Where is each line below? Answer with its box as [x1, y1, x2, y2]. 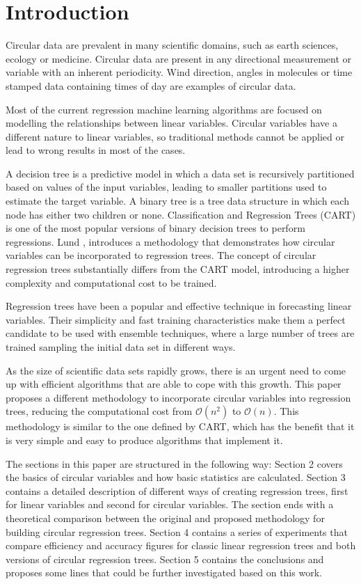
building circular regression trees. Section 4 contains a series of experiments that [6, 524, 348, 539]
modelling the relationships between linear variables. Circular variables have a [6, 116, 337, 130]
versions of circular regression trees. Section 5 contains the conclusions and [6, 551, 324, 566]
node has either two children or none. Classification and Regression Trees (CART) [6, 207, 356, 221]
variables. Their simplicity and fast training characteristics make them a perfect [6, 312, 346, 326]
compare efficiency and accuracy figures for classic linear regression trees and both [6, 538, 356, 553]
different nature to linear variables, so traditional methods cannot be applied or [6, 129, 345, 143]
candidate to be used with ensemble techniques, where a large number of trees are [6, 326, 355, 340]
